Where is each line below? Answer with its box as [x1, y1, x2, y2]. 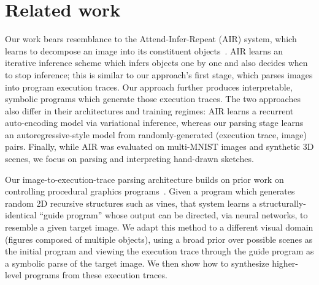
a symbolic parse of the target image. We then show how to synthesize [5, 256, 269, 269]
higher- [272, 256, 299, 269]
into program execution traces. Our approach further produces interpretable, [5, 80, 293, 93]
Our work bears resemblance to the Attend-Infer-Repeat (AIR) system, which [5, 32, 297, 45]
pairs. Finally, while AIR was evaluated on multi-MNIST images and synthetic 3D [5, 140, 314, 153]
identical [5, 209, 37, 221]
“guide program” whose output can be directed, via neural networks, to [39, 209, 308, 221]
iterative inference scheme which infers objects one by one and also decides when [5, 56, 308, 69]
